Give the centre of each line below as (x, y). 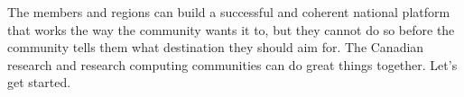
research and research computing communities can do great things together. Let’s (232, 64)
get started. (39, 82)
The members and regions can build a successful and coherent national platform (229, 12)
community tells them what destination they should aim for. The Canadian (216, 47)
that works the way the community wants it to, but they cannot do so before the (231, 29)
